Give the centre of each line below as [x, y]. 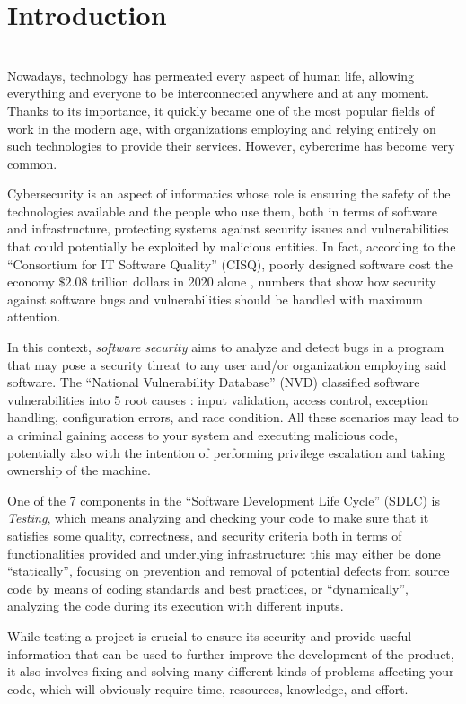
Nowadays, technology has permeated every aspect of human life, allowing [211, 75]
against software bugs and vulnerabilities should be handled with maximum [215, 299]
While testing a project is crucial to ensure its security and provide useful [210, 635]
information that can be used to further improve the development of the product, [231, 653]
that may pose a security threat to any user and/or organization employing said [227, 364]
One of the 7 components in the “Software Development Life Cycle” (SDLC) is [224, 500]
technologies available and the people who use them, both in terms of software [223, 211]
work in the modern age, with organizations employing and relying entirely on [222, 128]
